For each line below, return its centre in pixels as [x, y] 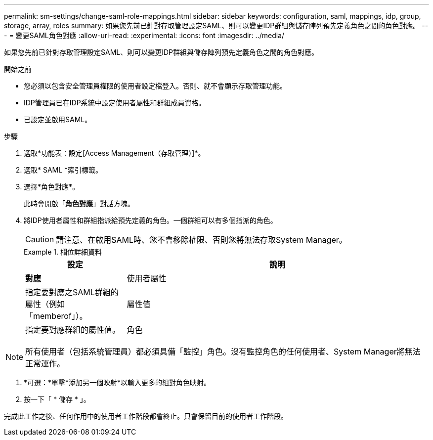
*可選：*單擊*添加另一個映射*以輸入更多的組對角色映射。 [117, 382]
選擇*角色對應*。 [52, 187]
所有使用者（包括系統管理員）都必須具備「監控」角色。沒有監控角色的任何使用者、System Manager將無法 [223, 352]
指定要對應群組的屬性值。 [73, 330]
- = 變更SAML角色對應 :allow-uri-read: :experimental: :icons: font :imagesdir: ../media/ [144, 35]
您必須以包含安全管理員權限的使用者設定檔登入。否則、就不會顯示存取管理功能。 [155, 86]
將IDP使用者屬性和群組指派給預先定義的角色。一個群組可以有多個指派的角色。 [151, 220]
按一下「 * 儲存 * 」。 [57, 399]
